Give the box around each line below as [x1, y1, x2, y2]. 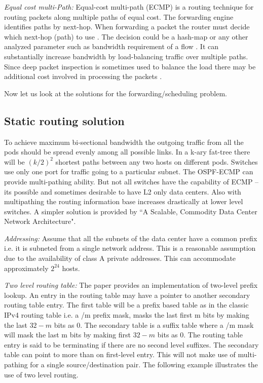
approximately [4, 262, 49, 273]
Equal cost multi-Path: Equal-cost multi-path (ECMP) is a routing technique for [4, 2, 254, 12]
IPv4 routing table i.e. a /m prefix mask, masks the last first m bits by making [4, 310, 249, 320]
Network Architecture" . [4, 216, 76, 226]
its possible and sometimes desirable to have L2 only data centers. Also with [4, 186, 241, 197]
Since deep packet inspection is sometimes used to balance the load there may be [4, 61, 256, 71]
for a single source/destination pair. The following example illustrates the [30, 359, 258, 370]
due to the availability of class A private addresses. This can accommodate [4, 253, 236, 263]
